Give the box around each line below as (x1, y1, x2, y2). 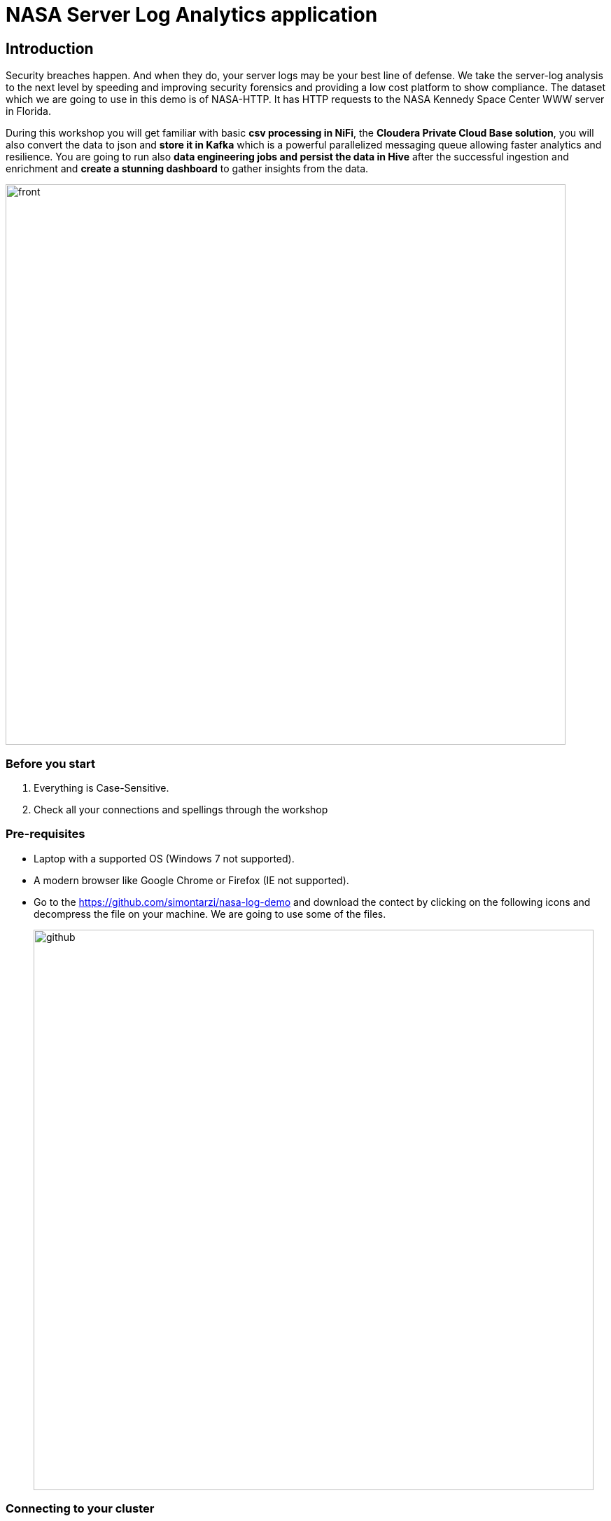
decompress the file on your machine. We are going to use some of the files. (34, 907, 386, 920)
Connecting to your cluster (6, 1501, 155, 1516)
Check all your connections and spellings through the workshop (34, 803, 328, 815)
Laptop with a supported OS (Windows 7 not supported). (34, 852, 295, 865)
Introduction (6, 39, 94, 57)
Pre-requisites (6, 827, 85, 841)
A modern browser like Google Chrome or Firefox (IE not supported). (34, 874, 349, 886)
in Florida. (6, 105, 51, 118)
